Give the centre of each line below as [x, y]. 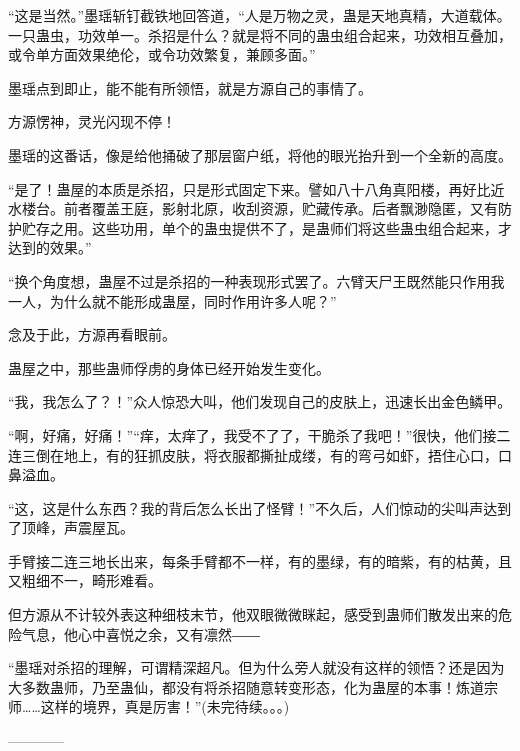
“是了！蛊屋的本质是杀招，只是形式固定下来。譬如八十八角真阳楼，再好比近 [256, 188]
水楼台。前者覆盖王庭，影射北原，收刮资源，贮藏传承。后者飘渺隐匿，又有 [253, 208]
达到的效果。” [50, 247]
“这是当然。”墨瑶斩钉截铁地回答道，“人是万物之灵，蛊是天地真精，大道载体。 [259, 15]
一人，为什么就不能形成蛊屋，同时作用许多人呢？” [172, 300]
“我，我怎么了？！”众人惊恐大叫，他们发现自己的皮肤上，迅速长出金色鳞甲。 [260, 401]
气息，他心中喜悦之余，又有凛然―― [140, 633]
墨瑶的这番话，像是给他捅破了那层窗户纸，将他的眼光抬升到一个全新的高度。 [260, 154]
